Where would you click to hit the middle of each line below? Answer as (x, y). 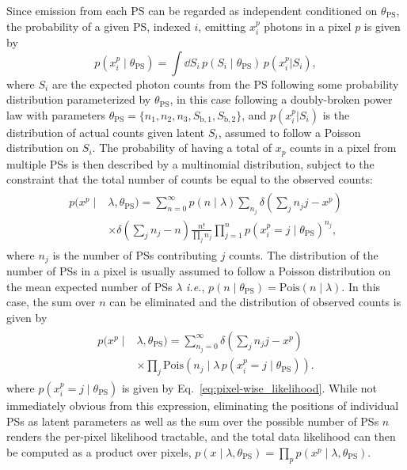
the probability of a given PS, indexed (99, 26)
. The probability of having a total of (182, 148)
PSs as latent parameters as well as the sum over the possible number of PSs (193, 421)
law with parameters (56, 114)
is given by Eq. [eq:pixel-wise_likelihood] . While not (249, 387)
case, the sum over (51, 302)
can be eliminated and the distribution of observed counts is (255, 302)
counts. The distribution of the (304, 254)
